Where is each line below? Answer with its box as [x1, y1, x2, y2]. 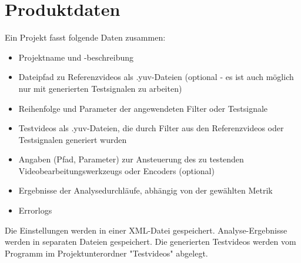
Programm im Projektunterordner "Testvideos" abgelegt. [5, 247, 208, 259]
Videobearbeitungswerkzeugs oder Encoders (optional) [18, 164, 215, 177]
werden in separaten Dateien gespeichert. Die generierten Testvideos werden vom [5, 235, 296, 248]
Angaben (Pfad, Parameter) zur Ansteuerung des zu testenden [18, 153, 244, 165]
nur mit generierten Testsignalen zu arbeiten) [18, 82, 182, 94]
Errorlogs [18, 204, 52, 217]
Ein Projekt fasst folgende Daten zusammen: [5, 31, 166, 44]
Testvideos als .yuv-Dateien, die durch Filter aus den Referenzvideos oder [18, 122, 284, 134]
